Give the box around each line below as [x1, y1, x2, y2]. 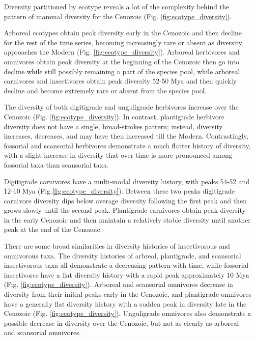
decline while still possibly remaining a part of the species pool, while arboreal [4, 66, 240, 76]
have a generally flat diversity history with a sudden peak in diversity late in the [4, 298, 247, 309]
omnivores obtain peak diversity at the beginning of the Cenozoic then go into [4, 56, 239, 66]
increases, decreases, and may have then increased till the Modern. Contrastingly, [4, 131, 249, 141]
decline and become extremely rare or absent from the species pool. [4, 85, 207, 95]
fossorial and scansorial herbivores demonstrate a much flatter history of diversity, [4, 140, 251, 150]
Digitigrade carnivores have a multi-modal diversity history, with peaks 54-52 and [4, 176, 250, 186]
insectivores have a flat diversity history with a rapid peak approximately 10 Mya [4, 269, 250, 280]
